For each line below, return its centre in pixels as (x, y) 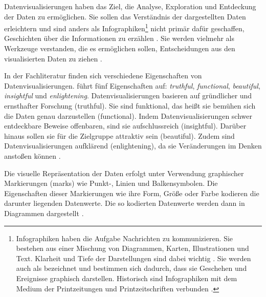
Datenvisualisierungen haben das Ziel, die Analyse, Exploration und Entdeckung (130, 6)
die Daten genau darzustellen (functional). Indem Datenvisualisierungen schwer (128, 115)
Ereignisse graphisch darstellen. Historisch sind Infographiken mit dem (127, 278)
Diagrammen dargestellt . (44, 213)
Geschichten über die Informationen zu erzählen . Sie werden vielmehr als (119, 38)
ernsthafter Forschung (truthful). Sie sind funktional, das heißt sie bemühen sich (130, 105)
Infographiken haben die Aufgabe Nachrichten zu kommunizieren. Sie (125, 238)
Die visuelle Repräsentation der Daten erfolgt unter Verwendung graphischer (124, 173)
